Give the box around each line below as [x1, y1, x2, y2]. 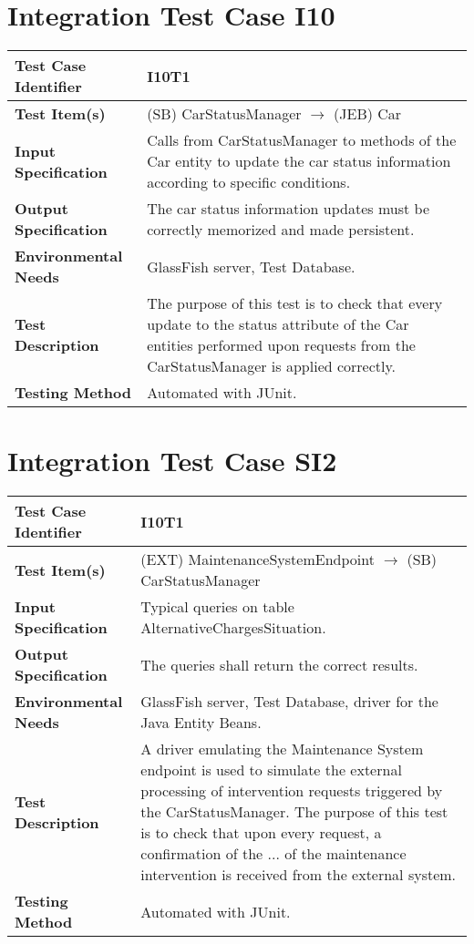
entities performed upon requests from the [147, 334, 416, 356]
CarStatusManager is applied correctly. [147, 355, 397, 377]
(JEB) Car [334, 103, 402, 125]
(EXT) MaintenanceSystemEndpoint [140, 549, 375, 570]
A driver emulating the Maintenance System [140, 738, 424, 760]
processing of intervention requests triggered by [140, 780, 443, 802]
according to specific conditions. [147, 171, 351, 193]
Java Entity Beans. [140, 712, 262, 734]
